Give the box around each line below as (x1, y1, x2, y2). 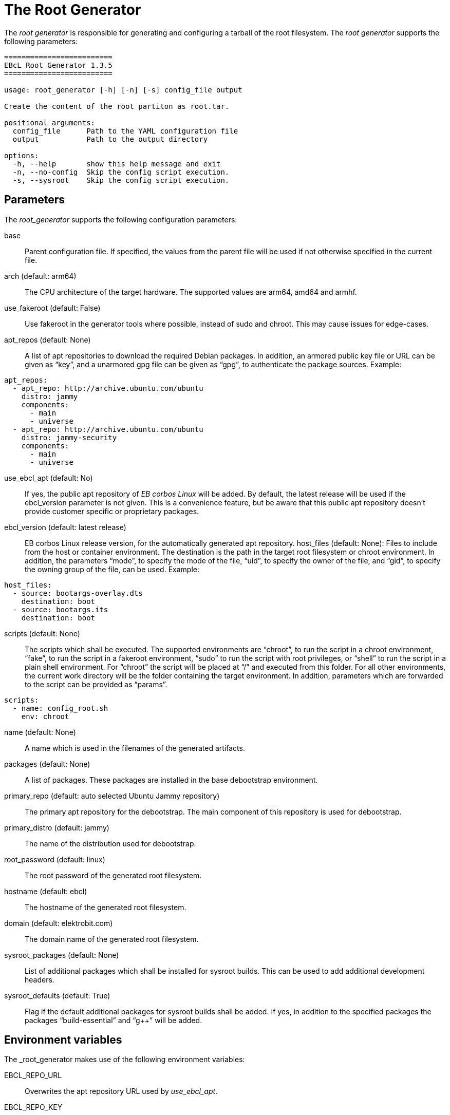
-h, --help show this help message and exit (12, 159, 221, 168)
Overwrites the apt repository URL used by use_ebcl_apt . (25, 1087, 218, 1096)
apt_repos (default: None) (4, 335, 91, 344)
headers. (25, 975, 54, 984)
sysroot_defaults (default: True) (4, 991, 110, 1000)
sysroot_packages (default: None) (4, 950, 119, 959)
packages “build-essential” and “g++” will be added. (25, 1015, 202, 1025)
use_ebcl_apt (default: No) (4, 473, 93, 482)
